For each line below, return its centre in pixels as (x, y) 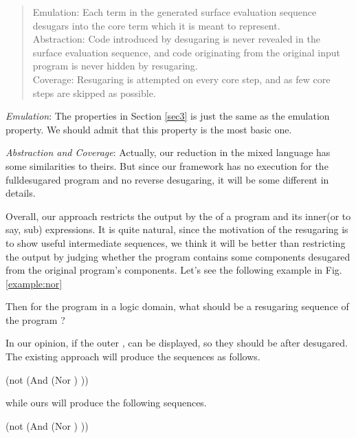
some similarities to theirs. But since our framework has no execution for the (167, 165)
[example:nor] (34, 283)
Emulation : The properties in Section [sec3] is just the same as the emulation (168, 116)
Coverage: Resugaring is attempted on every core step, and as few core (181, 79)
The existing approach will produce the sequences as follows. (133, 357)
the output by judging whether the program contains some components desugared (178, 256)
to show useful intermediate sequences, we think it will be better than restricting (176, 242)
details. (21, 193)
